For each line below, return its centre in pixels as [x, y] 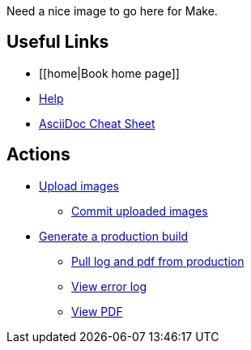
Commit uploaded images [140, 211]
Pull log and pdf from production [158, 261]
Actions [38, 155]
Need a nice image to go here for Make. [112, 11]
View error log [109, 286]
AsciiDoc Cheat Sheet [97, 123]
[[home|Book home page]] [109, 73]
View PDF [97, 311]
